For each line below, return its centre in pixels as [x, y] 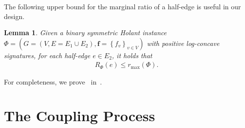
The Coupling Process [80, 116]
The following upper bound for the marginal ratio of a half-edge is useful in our [122, 6]
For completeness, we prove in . [53, 82]
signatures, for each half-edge [47, 55]
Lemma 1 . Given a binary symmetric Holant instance [85, 32]
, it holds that [132, 55]
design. [14, 16]
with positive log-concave [183, 43]
